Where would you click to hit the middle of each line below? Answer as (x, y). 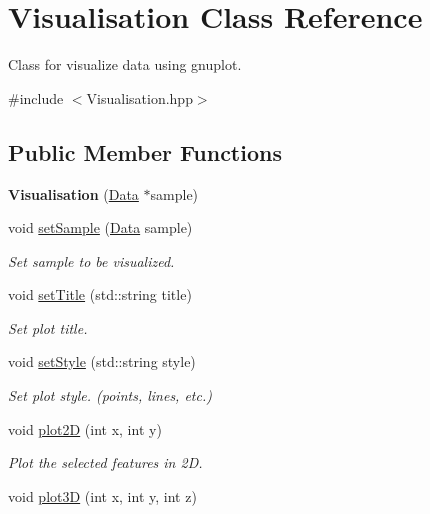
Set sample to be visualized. (91, 260)
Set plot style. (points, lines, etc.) (110, 395)
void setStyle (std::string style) (102, 361)
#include (36, 97)
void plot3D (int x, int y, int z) (102, 495)
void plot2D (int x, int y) (85, 428)
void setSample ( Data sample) (100, 227)
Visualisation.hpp (139, 97)
